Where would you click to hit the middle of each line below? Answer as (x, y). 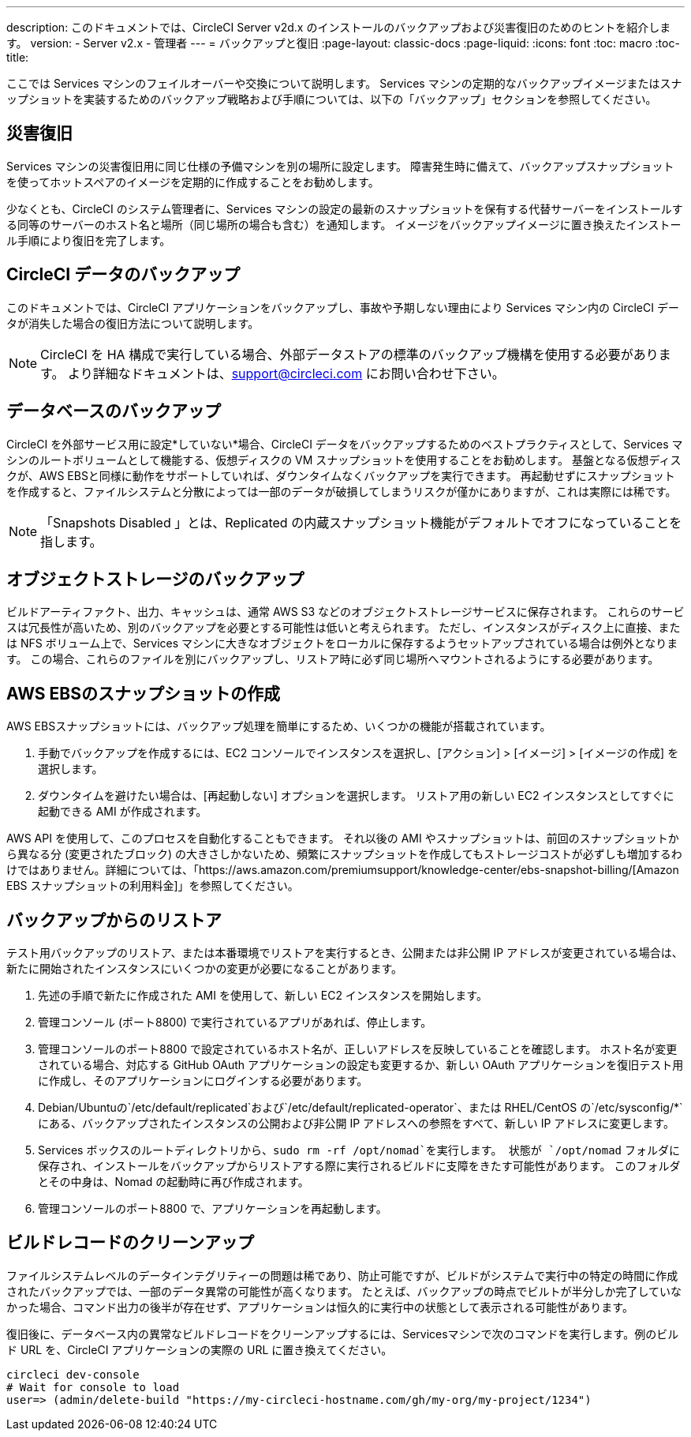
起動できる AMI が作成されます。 (123, 812)
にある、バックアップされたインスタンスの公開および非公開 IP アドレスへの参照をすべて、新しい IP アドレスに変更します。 (356, 1124)
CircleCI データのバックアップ (123, 275)
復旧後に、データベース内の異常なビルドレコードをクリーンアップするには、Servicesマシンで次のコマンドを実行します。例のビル (343, 1334)
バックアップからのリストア (114, 920)
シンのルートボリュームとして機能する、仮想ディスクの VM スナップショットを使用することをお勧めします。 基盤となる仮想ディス (344, 460)
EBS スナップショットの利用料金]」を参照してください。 (153, 886)
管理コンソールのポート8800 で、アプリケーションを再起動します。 (213, 1209)
